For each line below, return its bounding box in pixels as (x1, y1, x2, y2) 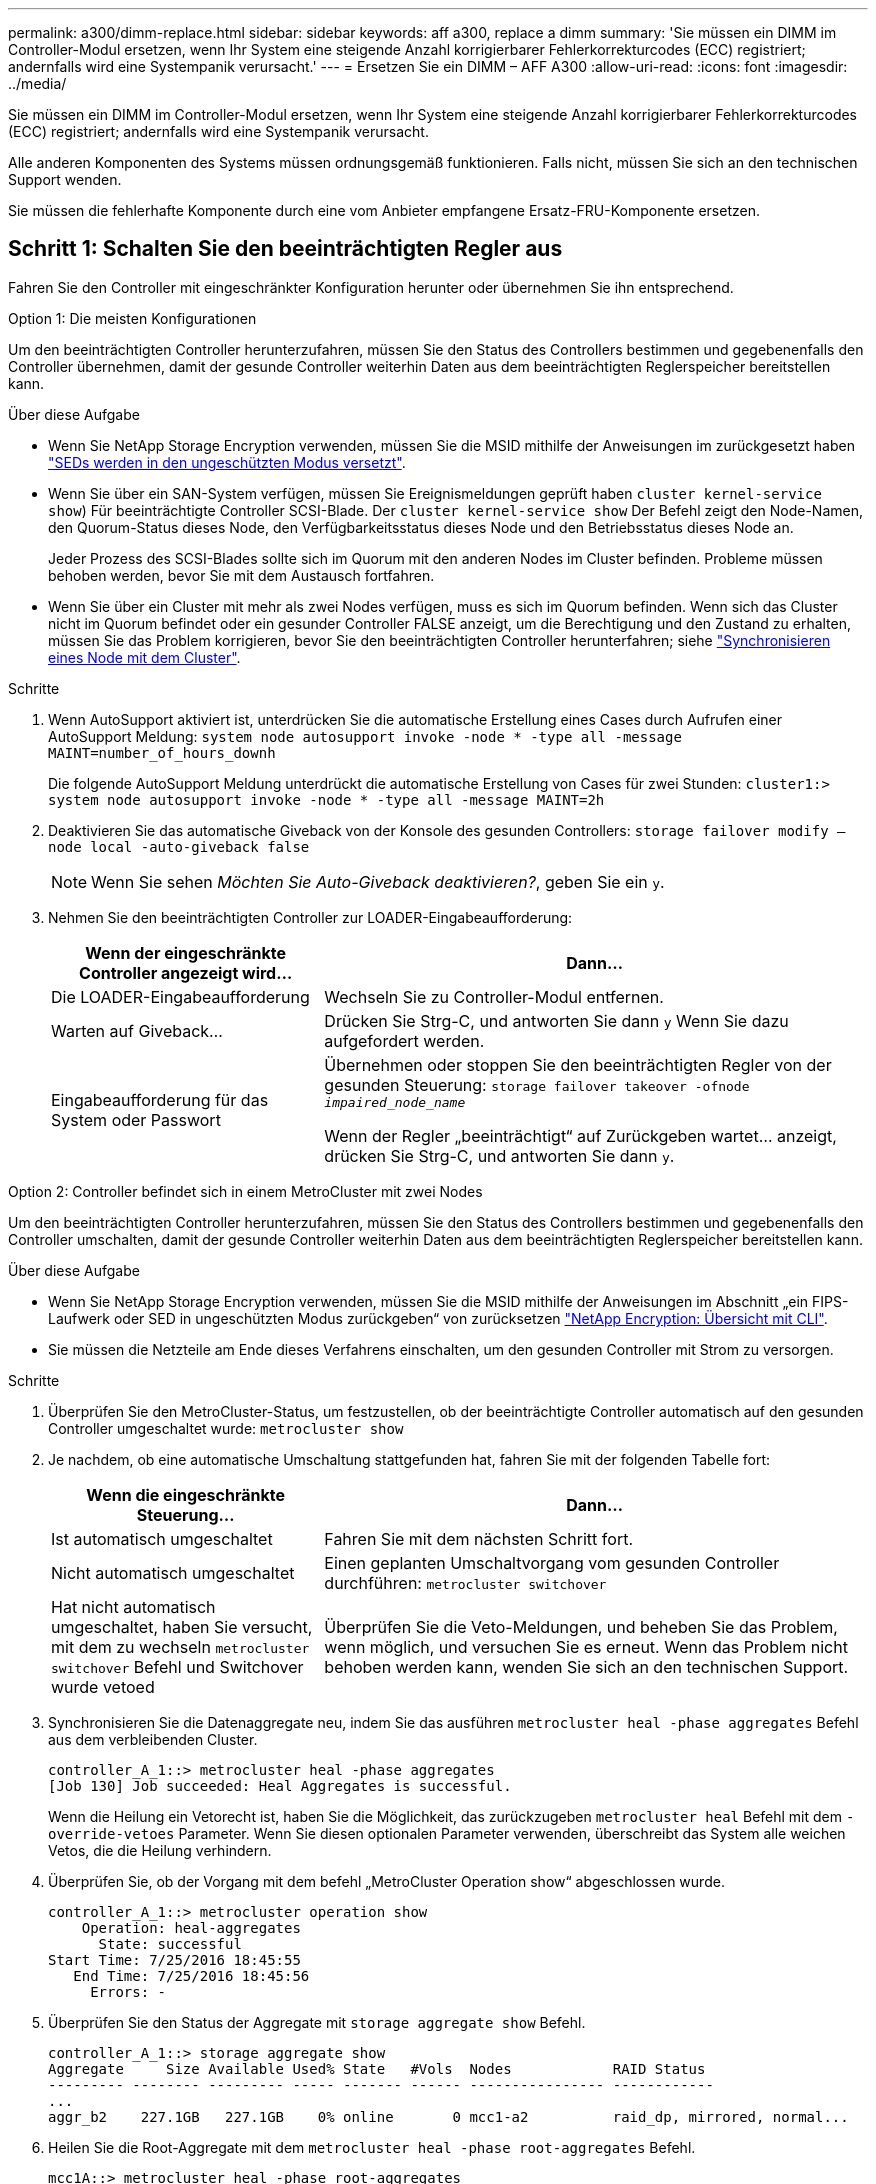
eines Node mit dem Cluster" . (48, 648, 241, 666)
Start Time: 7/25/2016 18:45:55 (48, 1951, 301, 1968)
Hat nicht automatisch (51, 1596, 216, 1617)
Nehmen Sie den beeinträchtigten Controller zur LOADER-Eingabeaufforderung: (48, 908, 573, 926)
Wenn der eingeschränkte (85, 942, 287, 963)
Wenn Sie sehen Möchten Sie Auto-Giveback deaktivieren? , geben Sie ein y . (91, 871, 665, 892)
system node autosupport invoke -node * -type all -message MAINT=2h (48, 791, 605, 808)
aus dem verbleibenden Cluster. (48, 1730, 258, 1748)
